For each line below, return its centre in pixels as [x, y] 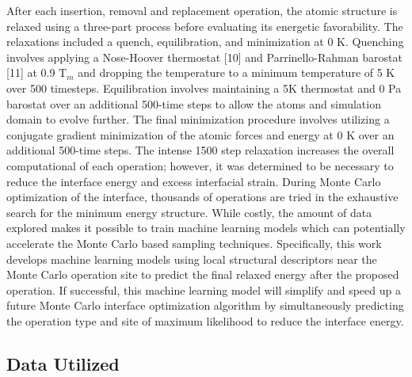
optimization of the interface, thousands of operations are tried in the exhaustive [202, 197]
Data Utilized [63, 363]
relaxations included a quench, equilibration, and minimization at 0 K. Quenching [205, 42]
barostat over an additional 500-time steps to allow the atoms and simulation [194, 103]
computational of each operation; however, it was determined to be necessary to [200, 165]
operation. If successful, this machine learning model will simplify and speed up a [204, 289]
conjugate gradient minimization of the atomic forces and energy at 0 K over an [200, 134]
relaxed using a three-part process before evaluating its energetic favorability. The [205, 26]
